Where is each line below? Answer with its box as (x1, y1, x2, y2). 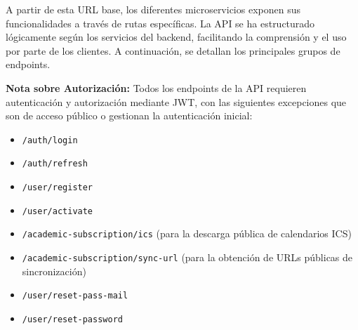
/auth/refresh (22, 159, 88, 169)
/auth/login (22, 135, 78, 145)
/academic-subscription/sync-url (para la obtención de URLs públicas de (22, 250, 353, 265)
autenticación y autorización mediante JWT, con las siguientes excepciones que (6, 94, 347, 109)
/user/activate (22, 206, 93, 216)
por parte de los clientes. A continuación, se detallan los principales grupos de (6, 43, 340, 58)
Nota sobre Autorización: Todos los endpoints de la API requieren (6, 80, 307, 95)
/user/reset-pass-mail (22, 291, 128, 301)
